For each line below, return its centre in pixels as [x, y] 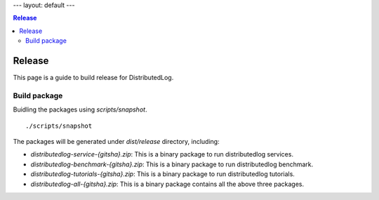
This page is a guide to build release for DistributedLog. [93, 78]
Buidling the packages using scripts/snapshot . [80, 109]
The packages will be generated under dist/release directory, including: [117, 141]
